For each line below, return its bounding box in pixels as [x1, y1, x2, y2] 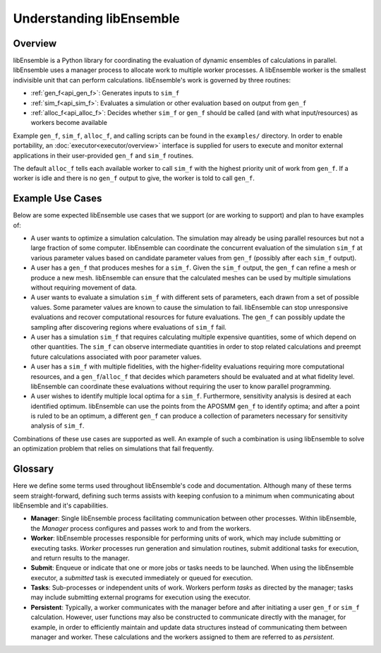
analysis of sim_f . [30, 421, 85, 430]
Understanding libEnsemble [13, 11, 180, 26]
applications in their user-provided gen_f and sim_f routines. [13, 151, 194, 160]
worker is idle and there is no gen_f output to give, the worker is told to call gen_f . [13, 174, 255, 183]
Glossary [13, 463, 54, 475]
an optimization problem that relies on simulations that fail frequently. [13, 445, 214, 453]
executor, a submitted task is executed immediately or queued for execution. [30, 573, 253, 582]
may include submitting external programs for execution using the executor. [30, 593, 250, 601]
